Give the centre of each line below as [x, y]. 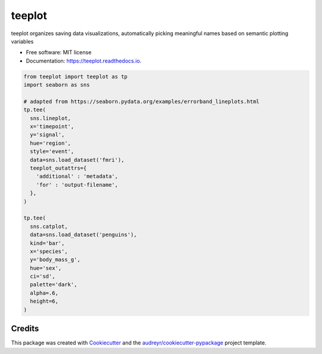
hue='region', [51, 143]
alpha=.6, [44, 293]
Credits [25, 329]
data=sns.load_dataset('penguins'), [83, 235]
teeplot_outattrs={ [58, 168]
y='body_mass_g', [55, 260]
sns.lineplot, [51, 118]
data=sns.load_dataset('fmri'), [77, 160]
